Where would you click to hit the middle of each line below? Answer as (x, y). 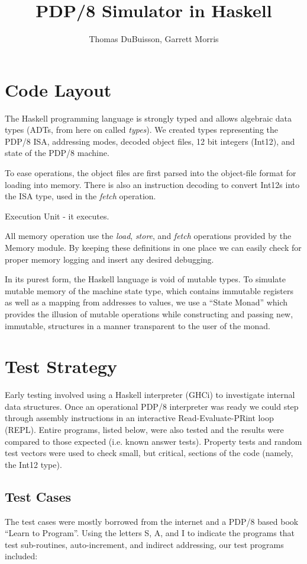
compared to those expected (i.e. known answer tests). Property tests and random (153, 441)
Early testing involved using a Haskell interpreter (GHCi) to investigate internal (150, 395)
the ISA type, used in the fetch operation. (80, 196)
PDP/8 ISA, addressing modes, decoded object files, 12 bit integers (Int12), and (150, 141)
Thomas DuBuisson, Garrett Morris (154, 39)
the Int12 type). (33, 464)
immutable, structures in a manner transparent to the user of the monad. (138, 325)
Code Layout (58, 89)
